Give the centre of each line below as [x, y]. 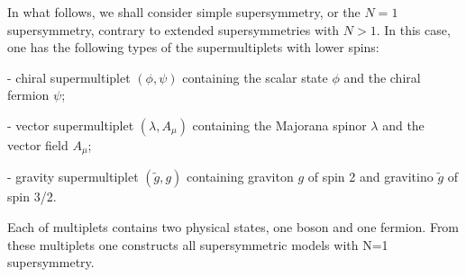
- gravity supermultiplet [73, 177]
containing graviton [240, 177]
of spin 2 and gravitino [370, 177]
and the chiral [382, 77]
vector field [38, 144]
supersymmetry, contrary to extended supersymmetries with [174, 29]
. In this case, [413, 29]
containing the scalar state [255, 77]
